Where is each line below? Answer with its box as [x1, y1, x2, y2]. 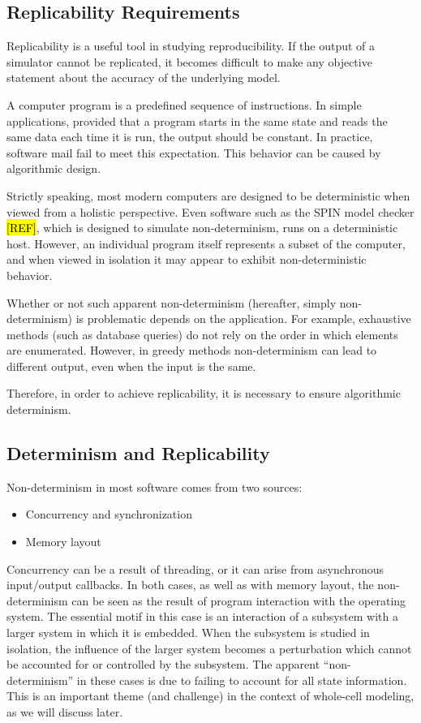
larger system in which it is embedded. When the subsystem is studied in [6, 624, 370, 641]
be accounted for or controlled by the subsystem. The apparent [6, 656, 320, 673]
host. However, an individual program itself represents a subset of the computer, [6, 235, 406, 252]
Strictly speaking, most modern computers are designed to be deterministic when [6, 187, 410, 204]
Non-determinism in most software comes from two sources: [6, 478, 303, 495]
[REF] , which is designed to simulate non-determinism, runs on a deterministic [6, 219, 398, 236]
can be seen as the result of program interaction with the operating [71, 592, 406, 609]
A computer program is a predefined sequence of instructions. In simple [6, 96, 362, 113]
